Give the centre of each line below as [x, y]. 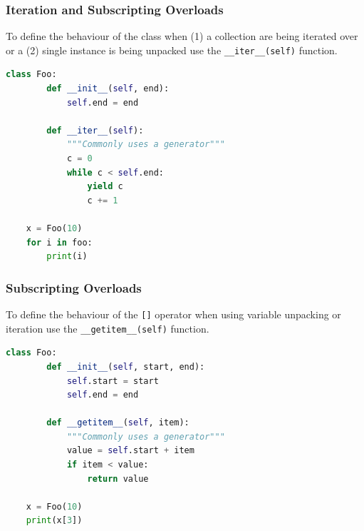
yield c [105, 187]
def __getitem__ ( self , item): [118, 423]
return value [118, 479]
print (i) [67, 257]
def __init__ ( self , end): [108, 89]
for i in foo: [59, 242]
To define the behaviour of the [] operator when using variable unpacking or [173, 314]
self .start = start [113, 381]
